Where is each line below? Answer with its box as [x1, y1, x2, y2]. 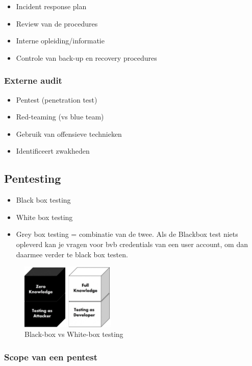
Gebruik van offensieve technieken [16, 128, 122, 139]
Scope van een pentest [4, 350, 97, 363]
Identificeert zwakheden [16, 145, 90, 156]
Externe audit [4, 74, 62, 87]
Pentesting [4, 170, 61, 186]
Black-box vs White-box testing [24, 329, 123, 339]
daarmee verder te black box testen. [16, 249, 128, 259]
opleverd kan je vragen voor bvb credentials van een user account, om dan [16, 238, 248, 249]
